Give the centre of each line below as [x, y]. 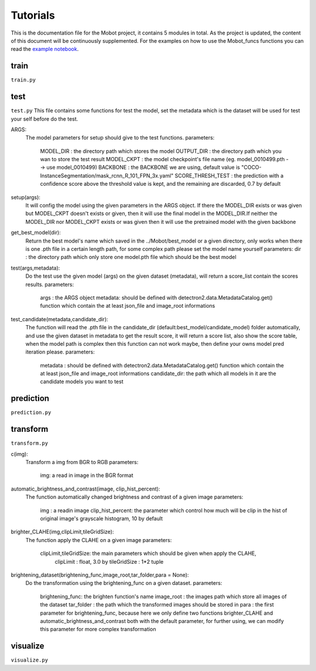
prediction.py [31, 413]
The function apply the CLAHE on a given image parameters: [99, 540]
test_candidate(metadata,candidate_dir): [59, 319]
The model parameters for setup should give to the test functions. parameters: [120, 138]
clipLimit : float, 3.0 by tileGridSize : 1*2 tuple [109, 561]
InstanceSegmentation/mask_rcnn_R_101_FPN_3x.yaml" [107, 175]
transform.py [30, 443]
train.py [23, 80]
